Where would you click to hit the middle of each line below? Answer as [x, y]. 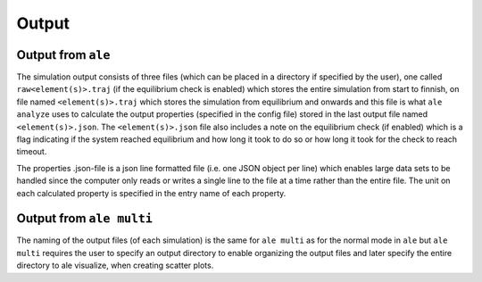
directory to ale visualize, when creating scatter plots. [115, 265]
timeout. [32, 152]
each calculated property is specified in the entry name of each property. [151, 193]
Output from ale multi [85, 219]
